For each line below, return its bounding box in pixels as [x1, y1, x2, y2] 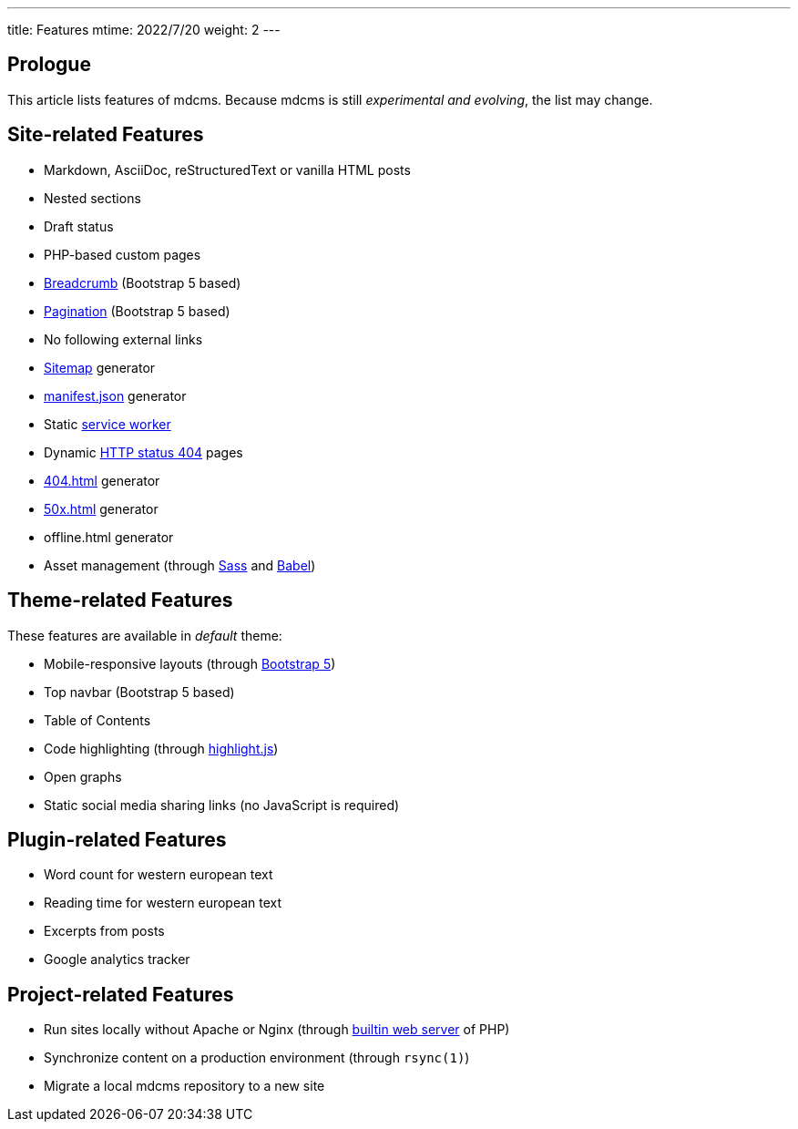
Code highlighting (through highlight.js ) [44, 740, 279, 756]
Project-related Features [7, 982, 234, 1006]
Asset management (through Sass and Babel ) [44, 557, 316, 573]
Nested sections [44, 190, 141, 206]
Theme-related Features [7, 589, 233, 612]
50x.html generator [44, 500, 159, 517]
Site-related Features [7, 123, 204, 147]
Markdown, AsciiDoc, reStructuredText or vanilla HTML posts [44, 161, 411, 178]
